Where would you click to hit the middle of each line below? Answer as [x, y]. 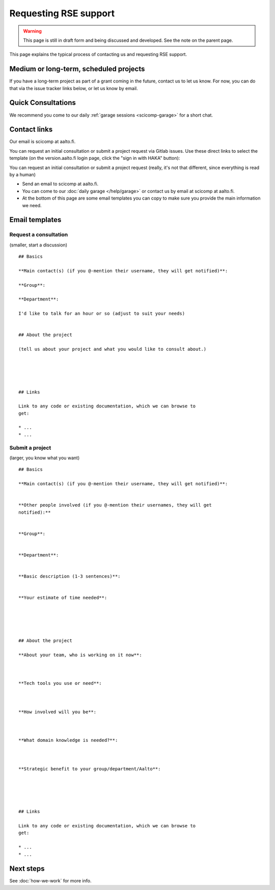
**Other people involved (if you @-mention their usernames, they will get [115, 505]
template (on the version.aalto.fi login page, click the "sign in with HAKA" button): [95, 158]
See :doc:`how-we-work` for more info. [50, 881]
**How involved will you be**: [58, 712]
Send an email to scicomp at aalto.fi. [60, 184]
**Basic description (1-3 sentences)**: [70, 576]
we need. [32, 205]
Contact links [31, 130]
